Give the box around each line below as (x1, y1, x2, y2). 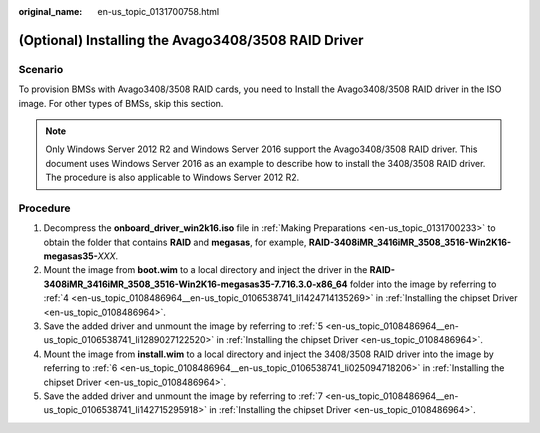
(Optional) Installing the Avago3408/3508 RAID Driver (18, 31, 364, 49)
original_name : (18, 6, 83, 17)
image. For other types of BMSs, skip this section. (18, 97, 224, 109)
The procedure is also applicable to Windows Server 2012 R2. (45, 171, 300, 184)
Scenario (18, 62, 64, 76)
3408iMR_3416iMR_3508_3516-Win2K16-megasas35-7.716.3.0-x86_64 (43, 278, 348, 290)
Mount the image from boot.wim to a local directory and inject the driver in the (43, 264, 368, 276)
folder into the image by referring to (349, 278, 497, 290)
